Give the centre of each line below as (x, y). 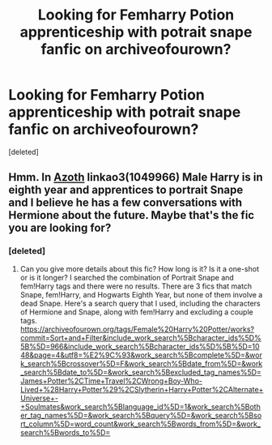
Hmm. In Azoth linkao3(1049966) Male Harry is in (136, 177)
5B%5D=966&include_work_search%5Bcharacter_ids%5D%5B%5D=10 (140, 346)
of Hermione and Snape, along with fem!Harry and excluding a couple (136, 312)
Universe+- (39, 398)
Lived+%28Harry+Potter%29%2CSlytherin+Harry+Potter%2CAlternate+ (142, 389)
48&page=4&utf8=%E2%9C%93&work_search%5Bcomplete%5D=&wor (141, 355)
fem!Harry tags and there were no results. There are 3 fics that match (136, 286)
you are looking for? (60, 228)
